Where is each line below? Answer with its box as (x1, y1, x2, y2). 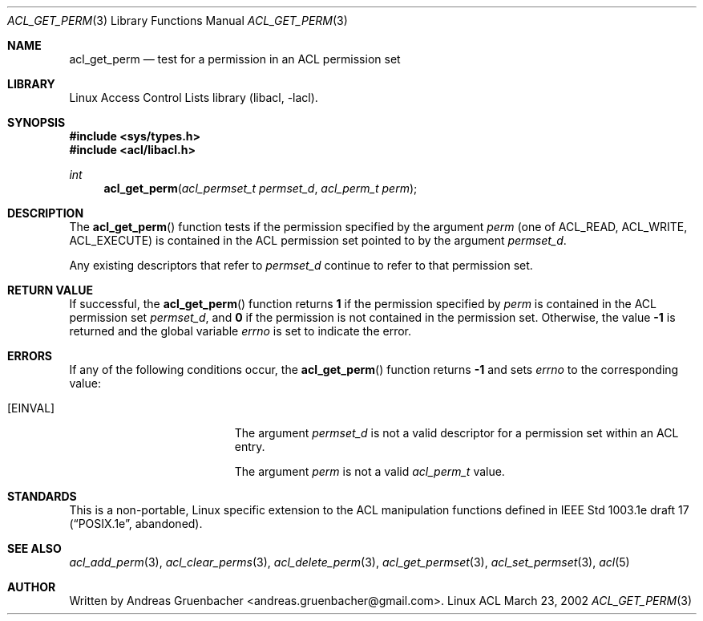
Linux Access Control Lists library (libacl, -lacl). (69, 91, 318, 104)
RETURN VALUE (7, 283, 93, 297)
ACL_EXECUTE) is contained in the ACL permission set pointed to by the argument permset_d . (69, 233, 567, 247)
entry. (234, 440, 265, 453)
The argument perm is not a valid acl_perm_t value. (234, 465, 505, 478)
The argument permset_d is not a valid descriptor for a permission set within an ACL (234, 426, 679, 440)
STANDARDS (7, 489, 77, 503)
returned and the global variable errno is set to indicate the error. (69, 324, 412, 338)
